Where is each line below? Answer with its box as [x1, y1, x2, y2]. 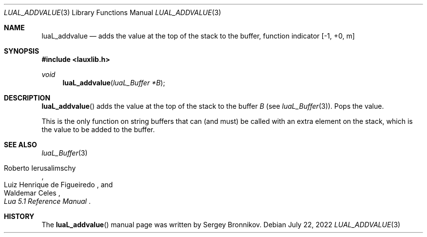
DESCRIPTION [4, 94, 51, 102]
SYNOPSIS [4, 47, 39, 55]
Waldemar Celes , [4, 189, 60, 197]
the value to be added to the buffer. [41, 125, 155, 134]
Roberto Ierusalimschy [4, 164, 76, 172]
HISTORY [4, 212, 35, 220]
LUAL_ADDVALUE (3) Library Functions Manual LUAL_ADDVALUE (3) [4, 8, 221, 17]
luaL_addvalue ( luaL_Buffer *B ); [62, 79, 165, 87]
